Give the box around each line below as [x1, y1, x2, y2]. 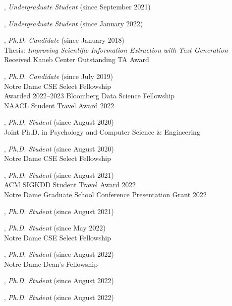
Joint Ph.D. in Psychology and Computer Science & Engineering [4, 126, 200, 137]
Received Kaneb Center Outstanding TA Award [4, 54, 149, 65]
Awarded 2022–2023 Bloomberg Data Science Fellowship [4, 90, 175, 101]
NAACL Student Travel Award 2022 [4, 100, 114, 110]
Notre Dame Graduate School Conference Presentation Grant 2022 [4, 189, 207, 199]
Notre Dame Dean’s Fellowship [4, 258, 98, 269]
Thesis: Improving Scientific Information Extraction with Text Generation [4, 44, 228, 55]
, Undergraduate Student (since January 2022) [4, 18, 143, 28]
